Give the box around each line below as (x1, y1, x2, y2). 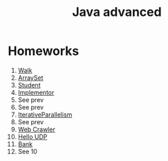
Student (17, 80, 41, 89)
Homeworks (8, 43, 80, 59)
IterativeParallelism (17, 110, 73, 119)
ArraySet (17, 74, 44, 82)
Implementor (17, 88, 55, 96)
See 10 (17, 147, 37, 155)
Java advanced (72, 4, 162, 20)
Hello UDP (17, 133, 48, 141)
